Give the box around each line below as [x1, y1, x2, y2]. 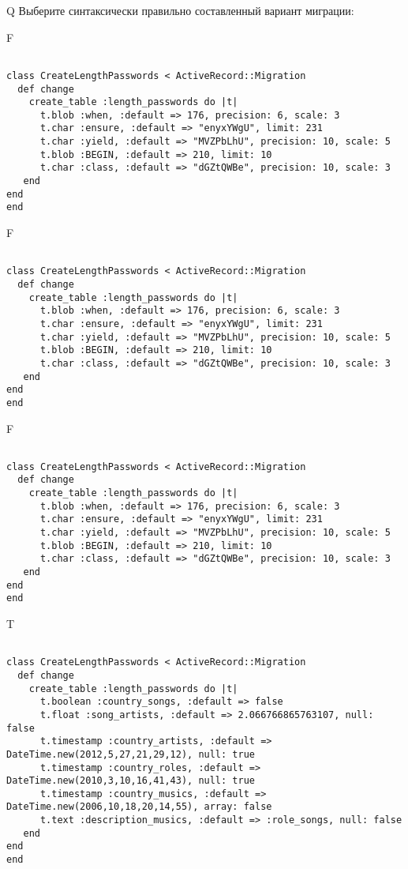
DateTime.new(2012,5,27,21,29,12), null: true [6, 748, 255, 760]
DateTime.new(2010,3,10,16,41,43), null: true [6, 775, 255, 787]
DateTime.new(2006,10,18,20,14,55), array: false [6, 801, 272, 813]
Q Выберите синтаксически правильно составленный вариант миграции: [6, 2, 354, 18]
